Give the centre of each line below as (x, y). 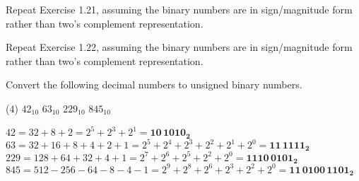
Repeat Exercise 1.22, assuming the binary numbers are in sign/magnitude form (179, 47)
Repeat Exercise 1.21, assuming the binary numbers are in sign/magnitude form (179, 9)
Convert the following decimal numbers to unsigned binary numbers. (154, 84)
